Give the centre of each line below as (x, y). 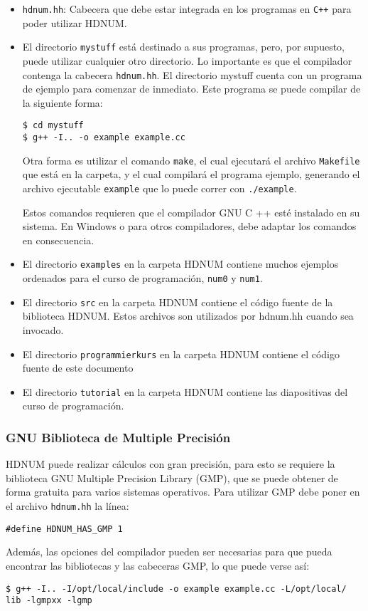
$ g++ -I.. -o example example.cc (104, 137)
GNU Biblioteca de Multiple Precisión (118, 437)
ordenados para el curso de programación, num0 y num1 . (142, 278)
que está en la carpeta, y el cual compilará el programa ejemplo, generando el (191, 174)
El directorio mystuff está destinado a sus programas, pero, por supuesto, (184, 47)
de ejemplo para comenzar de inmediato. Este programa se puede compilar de (191, 89)
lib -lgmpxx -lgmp (49, 601)
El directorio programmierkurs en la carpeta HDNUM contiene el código (181, 354)
